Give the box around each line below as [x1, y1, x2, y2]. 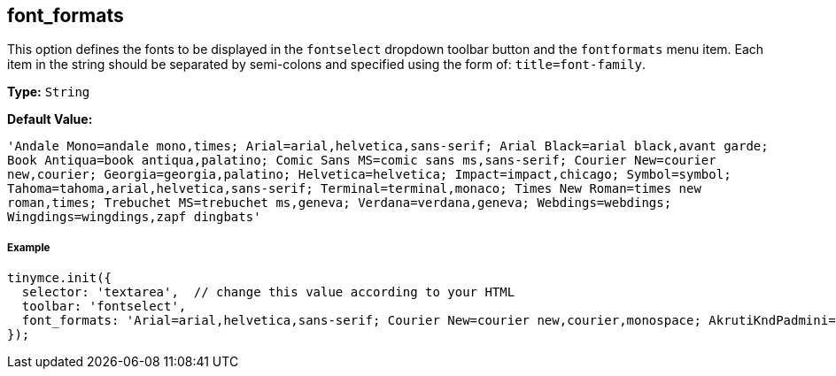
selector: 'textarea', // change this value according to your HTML [21, 285, 515, 300]
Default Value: [7, 111, 93, 127]
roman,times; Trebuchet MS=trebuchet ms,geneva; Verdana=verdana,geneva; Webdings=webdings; [7, 196, 672, 211]
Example [7, 241, 50, 254]
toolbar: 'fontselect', [21, 299, 187, 314]
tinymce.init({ [7, 271, 112, 286]
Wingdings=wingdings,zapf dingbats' [7, 210, 261, 225]
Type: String [7, 84, 90, 100]
